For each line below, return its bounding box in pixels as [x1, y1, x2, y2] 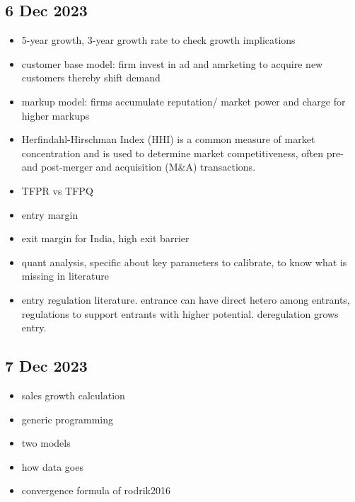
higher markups [21, 108, 90, 122]
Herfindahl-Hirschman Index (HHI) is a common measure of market [21, 132, 315, 147]
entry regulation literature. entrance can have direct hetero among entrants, [21, 292, 350, 307]
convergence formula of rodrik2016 [21, 483, 170, 498]
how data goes [21, 459, 83, 474]
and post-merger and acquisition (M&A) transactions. [21, 159, 256, 174]
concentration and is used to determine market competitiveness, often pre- [21, 145, 344, 160]
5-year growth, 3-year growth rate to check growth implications [21, 33, 296, 47]
